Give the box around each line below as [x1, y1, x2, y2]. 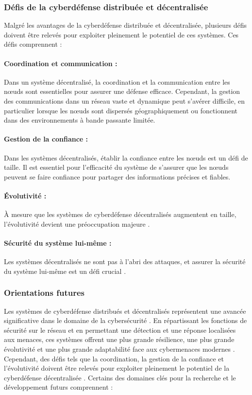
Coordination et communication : [4, 58, 118, 68]
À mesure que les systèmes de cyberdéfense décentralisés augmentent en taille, [4, 209, 236, 219]
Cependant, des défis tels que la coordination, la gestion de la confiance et [4, 353, 224, 363]
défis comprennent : [4, 39, 62, 49]
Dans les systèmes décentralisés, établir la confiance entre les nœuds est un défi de [4, 152, 248, 162]
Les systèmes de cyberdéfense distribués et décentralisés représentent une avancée [4, 305, 246, 316]
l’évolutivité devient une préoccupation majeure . [4, 218, 150, 229]
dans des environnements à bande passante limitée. [4, 115, 155, 125]
